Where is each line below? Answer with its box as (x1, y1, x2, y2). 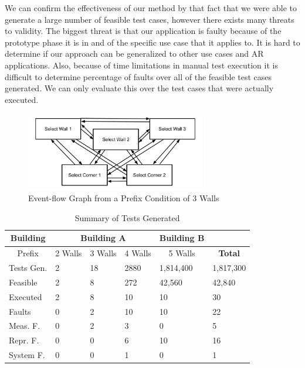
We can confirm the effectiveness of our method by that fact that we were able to (5, 2, 297, 13)
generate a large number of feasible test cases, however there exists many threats (5, 13, 294, 25)
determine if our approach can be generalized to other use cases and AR (5, 47, 264, 60)
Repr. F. (9, 334, 39, 346)
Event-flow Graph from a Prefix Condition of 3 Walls (28, 192, 219, 204)
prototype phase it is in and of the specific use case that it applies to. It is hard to (5, 36, 300, 48)
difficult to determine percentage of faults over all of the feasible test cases (5, 70, 272, 82)
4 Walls (124, 247, 151, 259)
